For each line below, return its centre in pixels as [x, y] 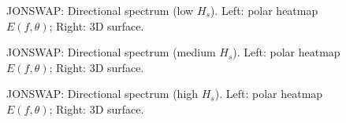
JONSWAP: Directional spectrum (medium [111, 52]
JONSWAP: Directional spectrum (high [102, 94]
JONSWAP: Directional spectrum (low [100, 10]
